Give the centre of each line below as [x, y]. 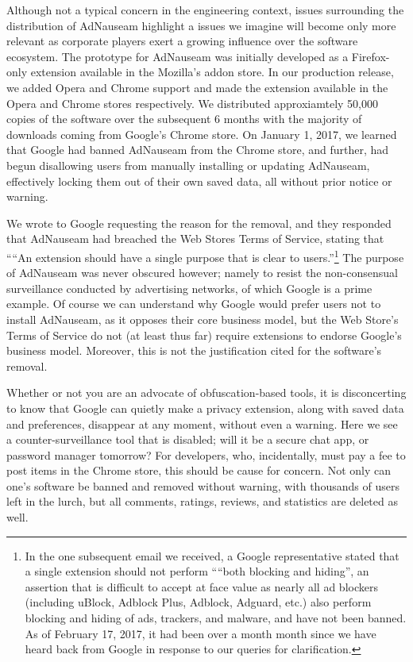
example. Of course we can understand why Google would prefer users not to [194, 304]
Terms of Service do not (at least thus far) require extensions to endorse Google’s [204, 335]
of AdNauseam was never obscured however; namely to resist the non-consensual [202, 273]
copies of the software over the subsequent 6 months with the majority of [184, 119]
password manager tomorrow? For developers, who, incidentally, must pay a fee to [206, 454]
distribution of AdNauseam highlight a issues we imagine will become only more [201, 25]
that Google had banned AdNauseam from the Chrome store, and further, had [198, 150]
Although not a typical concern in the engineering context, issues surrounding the [205, 10]
